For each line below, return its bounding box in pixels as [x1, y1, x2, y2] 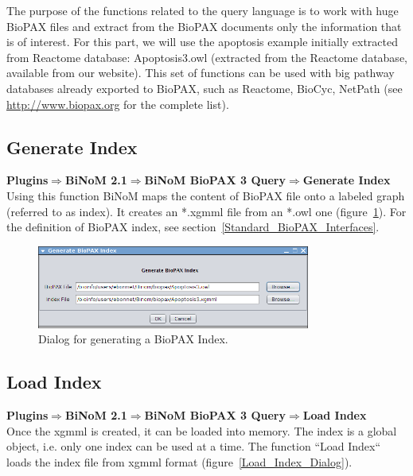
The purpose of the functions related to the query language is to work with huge [6, 2, 399, 18]
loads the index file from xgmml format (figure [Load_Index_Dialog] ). [6, 453, 353, 470]
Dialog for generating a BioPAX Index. [38, 331, 228, 347]
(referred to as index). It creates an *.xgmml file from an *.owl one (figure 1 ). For [6, 203, 407, 219]
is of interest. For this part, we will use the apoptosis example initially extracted [6, 33, 398, 50]
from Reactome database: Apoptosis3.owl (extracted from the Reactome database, [6, 48, 407, 65]
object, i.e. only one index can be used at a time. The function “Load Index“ [6, 438, 381, 455]
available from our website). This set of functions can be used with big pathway [6, 64, 395, 81]
